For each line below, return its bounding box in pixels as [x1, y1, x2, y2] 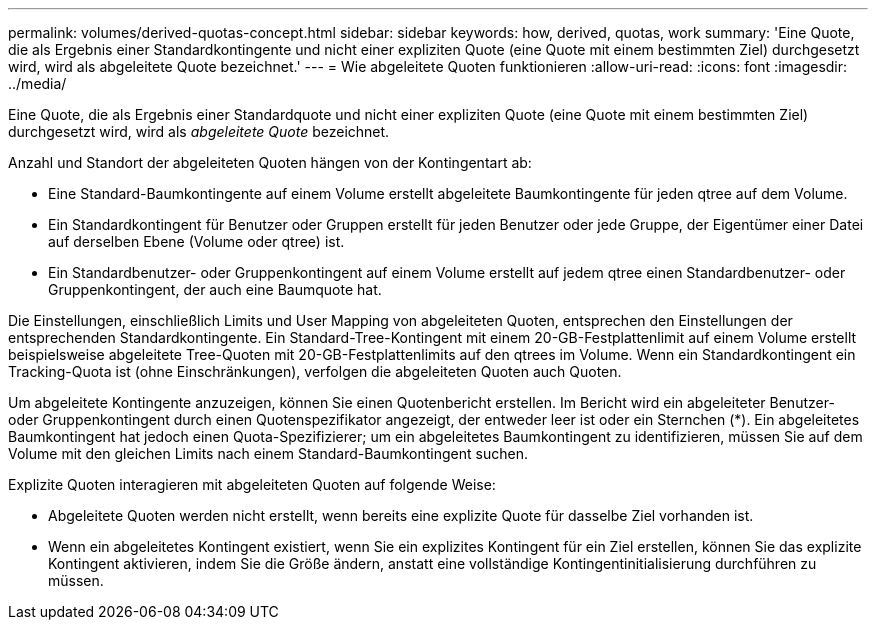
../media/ [8, 75, 67, 92]
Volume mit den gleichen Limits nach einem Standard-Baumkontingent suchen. [8, 445, 528, 462]
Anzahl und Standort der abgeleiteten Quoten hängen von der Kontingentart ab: [8, 154, 532, 171]
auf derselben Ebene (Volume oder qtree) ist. [48, 233, 345, 250]
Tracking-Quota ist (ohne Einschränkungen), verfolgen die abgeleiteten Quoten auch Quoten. [8, 363, 622, 380]
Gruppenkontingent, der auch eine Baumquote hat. [48, 281, 382, 298]
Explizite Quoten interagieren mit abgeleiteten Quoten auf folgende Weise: [8, 476, 496, 493]
